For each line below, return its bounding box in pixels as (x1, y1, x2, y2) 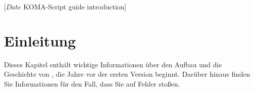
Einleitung (4, 30, 76, 50)
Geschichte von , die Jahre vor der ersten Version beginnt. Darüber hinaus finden (4, 69, 250, 79)
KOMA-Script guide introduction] (23, 1, 126, 11)
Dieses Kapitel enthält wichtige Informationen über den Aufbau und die (4, 59, 222, 69)
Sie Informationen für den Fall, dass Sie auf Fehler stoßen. (4, 78, 180, 89)
